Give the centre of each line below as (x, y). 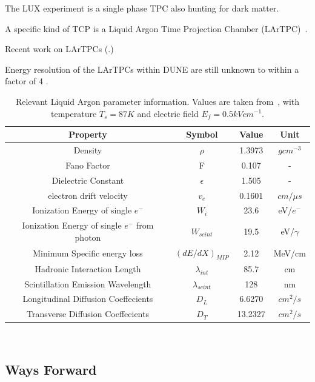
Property (88, 134)
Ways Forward (51, 370)
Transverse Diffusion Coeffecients (88, 314)
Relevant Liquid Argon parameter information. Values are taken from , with (157, 101)
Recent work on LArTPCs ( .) (59, 49)
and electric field (168, 113)
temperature (74, 113)
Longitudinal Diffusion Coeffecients (88, 299)
